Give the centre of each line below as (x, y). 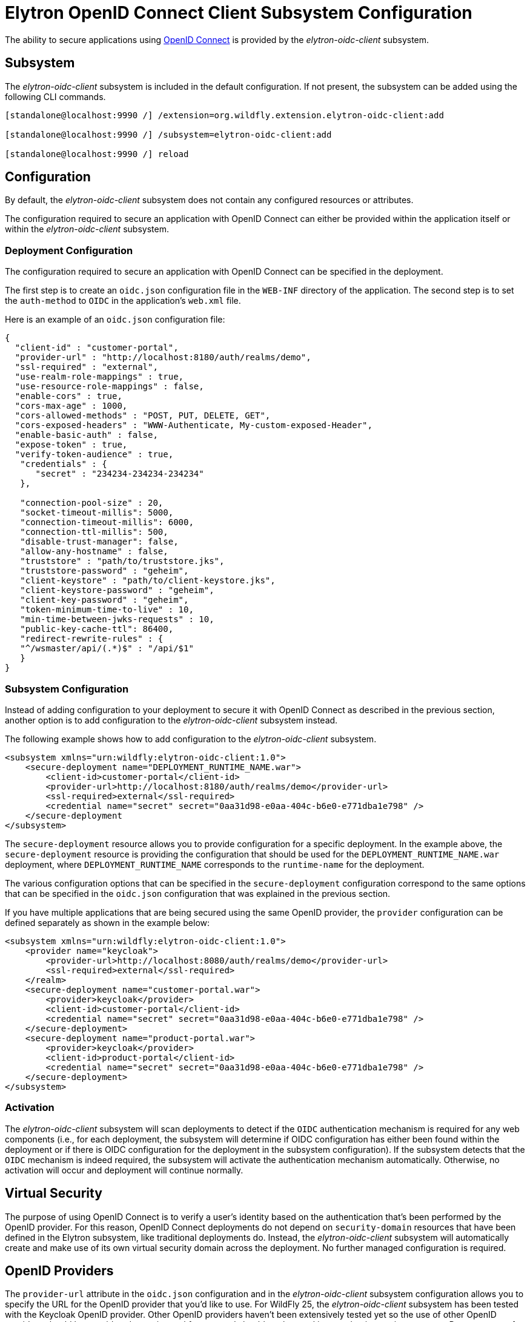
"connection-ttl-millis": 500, (94, 532)
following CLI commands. (55, 96)
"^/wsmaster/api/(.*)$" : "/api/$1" (107, 649)
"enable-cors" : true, (68, 396)
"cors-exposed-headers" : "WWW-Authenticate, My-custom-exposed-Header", (194, 425)
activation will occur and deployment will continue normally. (124, 1170)
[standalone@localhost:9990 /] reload (97, 154)
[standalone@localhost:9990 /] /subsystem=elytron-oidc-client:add (168, 134)
